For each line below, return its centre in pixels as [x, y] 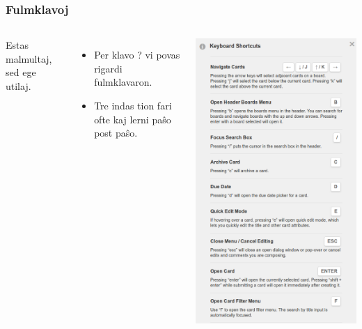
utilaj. [18, 86]
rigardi [108, 68]
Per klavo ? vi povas [137, 55]
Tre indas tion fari [133, 105]
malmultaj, [29, 58]
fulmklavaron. [123, 82]
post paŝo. [116, 133]
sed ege [21, 72]
